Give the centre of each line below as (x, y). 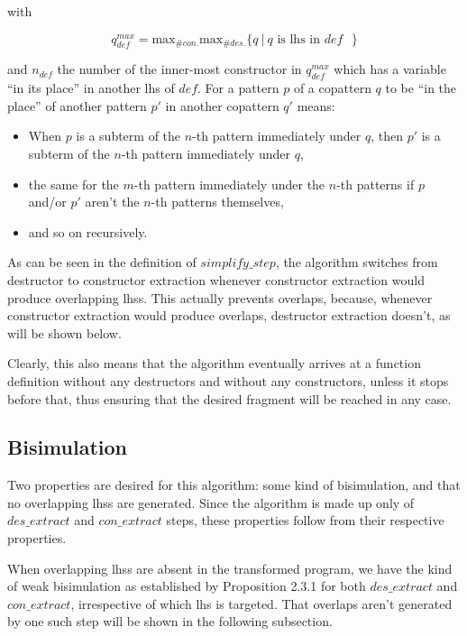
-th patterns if (375, 184)
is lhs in (298, 39)
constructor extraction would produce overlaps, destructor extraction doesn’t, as (229, 315)
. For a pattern (238, 88)
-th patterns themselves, (217, 202)
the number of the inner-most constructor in (179, 69)
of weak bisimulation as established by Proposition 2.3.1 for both (187, 586)
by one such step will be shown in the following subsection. (170, 621)
